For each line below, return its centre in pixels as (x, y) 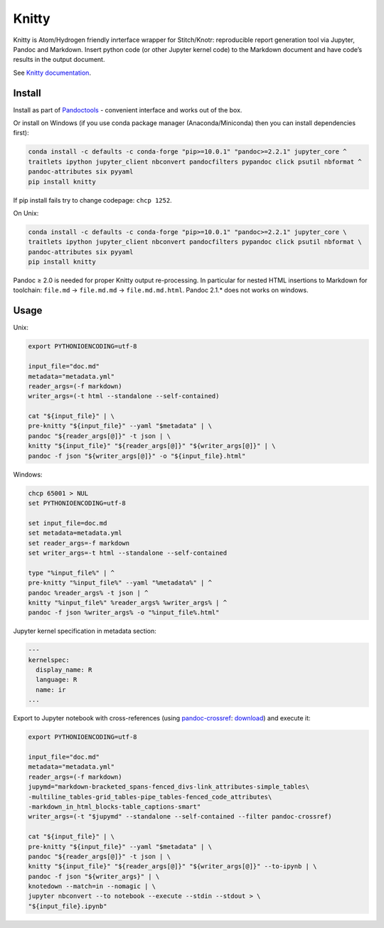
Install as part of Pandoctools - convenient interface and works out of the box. (128, 110)
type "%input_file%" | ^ (71, 573)
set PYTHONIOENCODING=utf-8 (77, 503)
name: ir (51, 689)
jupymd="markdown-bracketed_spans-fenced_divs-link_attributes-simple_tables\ (169, 787)
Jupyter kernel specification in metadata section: (85, 631)
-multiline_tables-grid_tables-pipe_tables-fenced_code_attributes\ (150, 797)
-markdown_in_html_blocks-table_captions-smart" (114, 806)
